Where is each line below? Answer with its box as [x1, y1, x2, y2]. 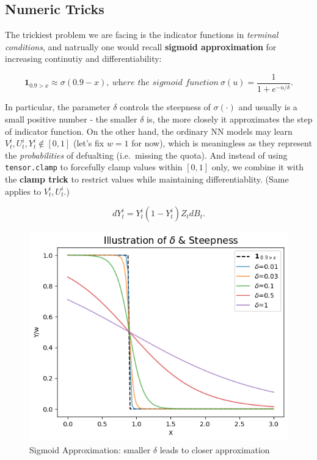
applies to [5, 184, 42, 197]
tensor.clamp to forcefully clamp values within [5, 160, 183, 173]
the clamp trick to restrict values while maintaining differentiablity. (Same [5, 173, 289, 186]
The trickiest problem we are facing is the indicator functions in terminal [5, 28, 279, 41]
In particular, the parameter [5, 100, 111, 113]
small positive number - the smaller [5, 112, 137, 125]
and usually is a [238, 100, 297, 113]
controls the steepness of [120, 100, 211, 113]
